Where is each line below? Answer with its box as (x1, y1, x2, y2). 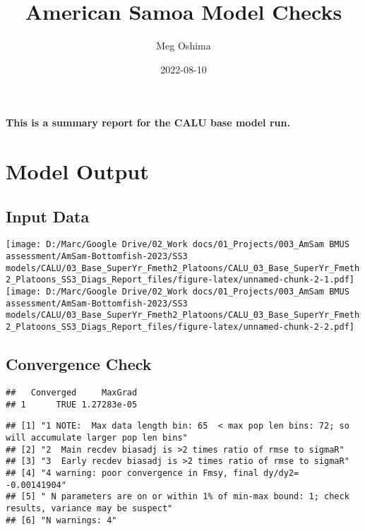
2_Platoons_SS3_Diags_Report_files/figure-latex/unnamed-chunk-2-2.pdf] (6, 322, 354, 333)
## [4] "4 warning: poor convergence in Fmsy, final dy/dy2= (6, 467, 299, 478)
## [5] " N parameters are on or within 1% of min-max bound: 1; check (6, 491, 349, 502)
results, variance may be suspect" (6, 503, 173, 513)
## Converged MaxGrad (6, 387, 138, 398)
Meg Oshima (156, 38, 211, 53)
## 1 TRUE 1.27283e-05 (6, 399, 138, 410)
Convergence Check (6, 353, 152, 375)
